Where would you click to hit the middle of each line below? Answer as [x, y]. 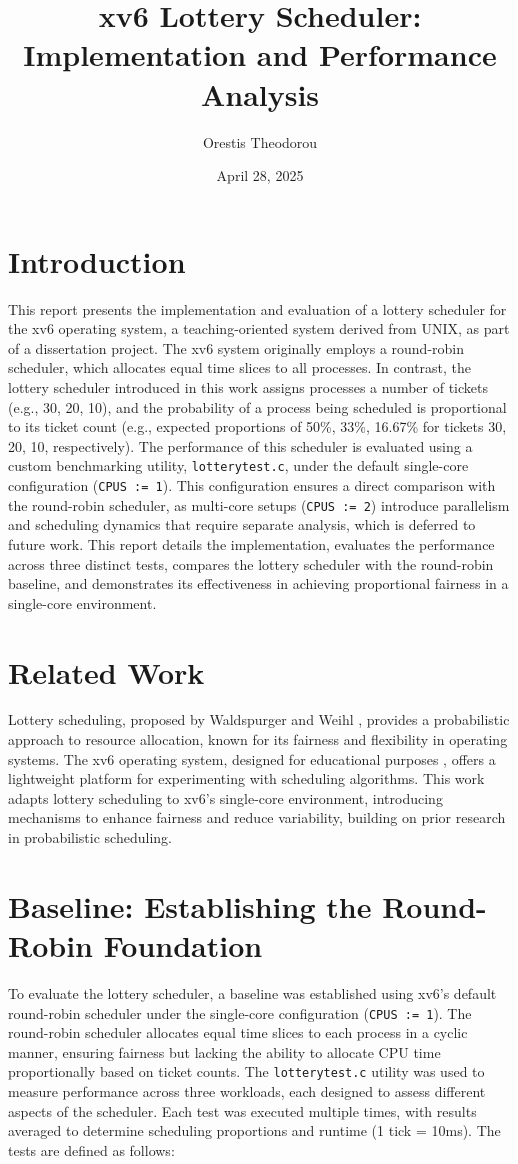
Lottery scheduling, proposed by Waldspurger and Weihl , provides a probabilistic [259, 719]
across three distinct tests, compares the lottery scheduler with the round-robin [251, 563]
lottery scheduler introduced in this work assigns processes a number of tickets [248, 387]
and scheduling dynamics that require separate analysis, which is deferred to [242, 524]
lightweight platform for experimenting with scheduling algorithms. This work [246, 778]
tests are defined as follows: [91, 1149]
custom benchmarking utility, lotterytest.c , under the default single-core [238, 465]
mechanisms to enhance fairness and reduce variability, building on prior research [257, 817]
